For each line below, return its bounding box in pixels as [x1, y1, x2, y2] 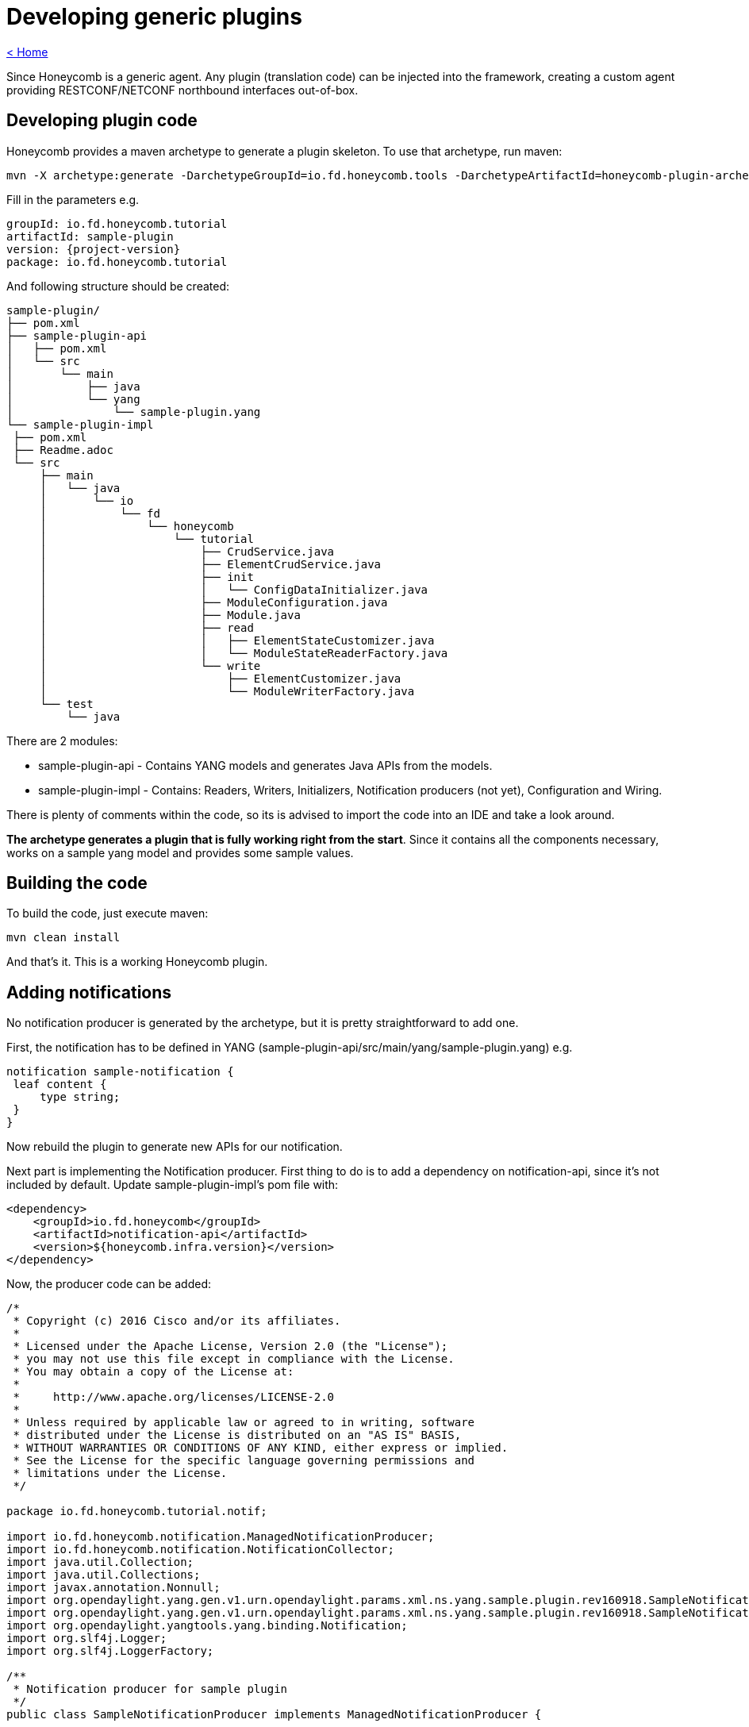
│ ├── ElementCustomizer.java [40, 671, 401, 685]
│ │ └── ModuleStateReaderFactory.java [40, 646, 448, 660]
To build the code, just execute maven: [6, 906, 209, 921]
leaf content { [13, 1078, 107, 1091]
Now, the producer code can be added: [6, 1277, 211, 1291]
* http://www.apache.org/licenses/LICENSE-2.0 [13, 1390, 335, 1404]
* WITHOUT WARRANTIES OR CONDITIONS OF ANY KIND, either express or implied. [13, 1441, 509, 1455]
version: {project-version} [6, 242, 181, 256]
